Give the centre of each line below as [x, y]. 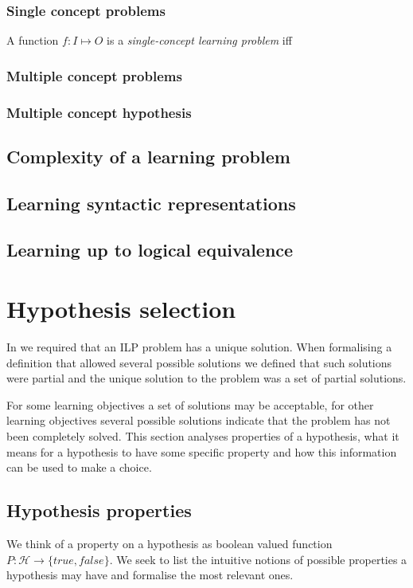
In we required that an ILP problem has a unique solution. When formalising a [199, 346]
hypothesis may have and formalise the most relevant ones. [150, 575]
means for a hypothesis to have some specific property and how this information [202, 451]
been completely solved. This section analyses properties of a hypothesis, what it [203, 435]
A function [33, 40]
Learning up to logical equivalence [150, 250]
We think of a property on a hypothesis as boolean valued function [169, 543]
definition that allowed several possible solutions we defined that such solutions [199, 362]
